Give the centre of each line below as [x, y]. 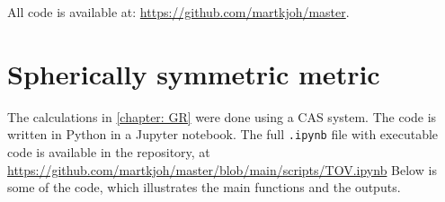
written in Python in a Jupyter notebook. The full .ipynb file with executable [223, 134]
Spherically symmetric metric [194, 73]
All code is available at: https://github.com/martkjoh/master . [178, 12]
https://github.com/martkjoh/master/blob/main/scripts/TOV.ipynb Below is [222, 169]
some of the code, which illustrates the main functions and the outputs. [204, 187]
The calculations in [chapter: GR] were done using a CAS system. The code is [222, 116]
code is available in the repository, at [109, 151]
